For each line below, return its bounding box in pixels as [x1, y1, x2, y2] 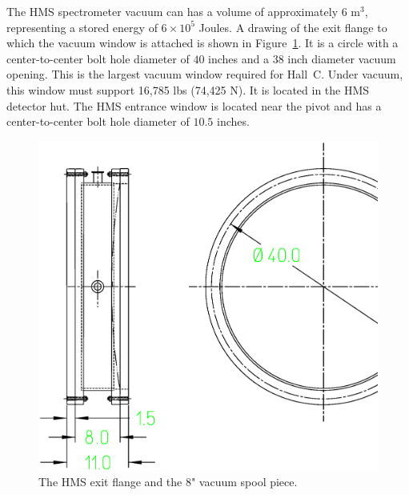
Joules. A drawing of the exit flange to [198, 18, 387, 35]
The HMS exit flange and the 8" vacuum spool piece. [38, 473, 298, 490]
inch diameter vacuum [287, 50, 396, 66]
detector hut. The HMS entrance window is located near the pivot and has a [6, 97, 382, 114]
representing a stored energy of [6, 18, 158, 35]
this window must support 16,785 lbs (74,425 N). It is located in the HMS [6, 81, 370, 98]
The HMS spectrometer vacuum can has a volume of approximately [6, 3, 339, 19]
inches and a [208, 50, 269, 66]
